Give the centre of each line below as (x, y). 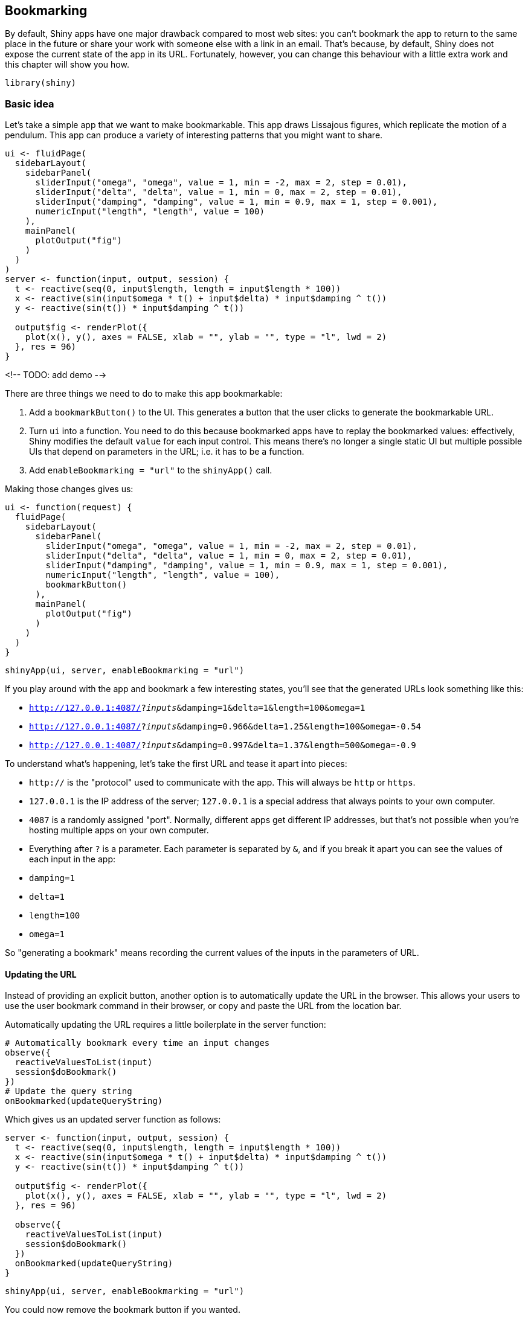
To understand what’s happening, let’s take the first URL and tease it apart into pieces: (176, 764)
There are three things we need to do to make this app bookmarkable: (144, 394)
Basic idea (30, 104)
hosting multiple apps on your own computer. (119, 830)
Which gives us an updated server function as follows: (113, 1120)
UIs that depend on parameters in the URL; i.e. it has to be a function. (167, 452)
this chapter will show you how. (67, 65)
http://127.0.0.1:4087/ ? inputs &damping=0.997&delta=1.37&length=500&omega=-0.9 (223, 745)
